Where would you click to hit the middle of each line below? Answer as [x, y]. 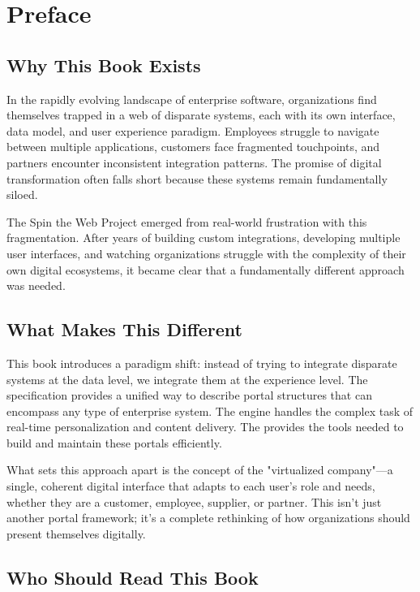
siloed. [22, 194]
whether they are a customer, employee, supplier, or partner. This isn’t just [194, 501]
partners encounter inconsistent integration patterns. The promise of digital [194, 162]
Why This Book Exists [104, 65]
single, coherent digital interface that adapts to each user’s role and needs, [191, 486]
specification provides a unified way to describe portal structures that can [189, 395]
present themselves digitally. [76, 533]
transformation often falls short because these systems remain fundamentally [197, 178]
